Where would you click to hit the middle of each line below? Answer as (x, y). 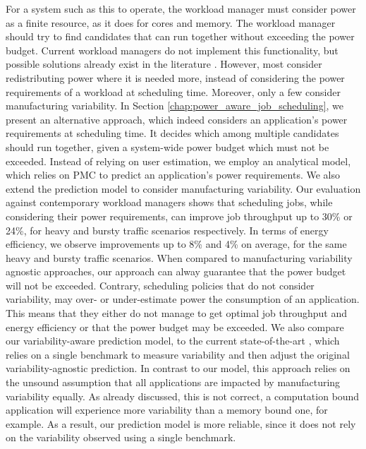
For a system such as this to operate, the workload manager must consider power (181, 8)
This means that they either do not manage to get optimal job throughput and (177, 313)
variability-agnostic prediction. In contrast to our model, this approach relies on (178, 368)
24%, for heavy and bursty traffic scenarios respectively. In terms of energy (167, 230)
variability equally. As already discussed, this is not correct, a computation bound (183, 396)
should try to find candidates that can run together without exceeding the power (180, 36)
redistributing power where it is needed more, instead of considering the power (175, 77)
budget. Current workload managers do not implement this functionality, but (172, 50)
